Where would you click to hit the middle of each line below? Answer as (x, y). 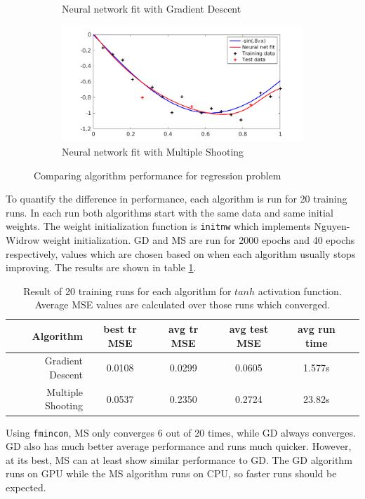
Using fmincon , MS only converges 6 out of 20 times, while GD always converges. (181, 432)
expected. (26, 487)
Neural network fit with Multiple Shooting (153, 151)
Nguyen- (332, 226)
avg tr (184, 328)
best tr (120, 328)
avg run (316, 328)
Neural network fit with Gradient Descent (152, 8)
